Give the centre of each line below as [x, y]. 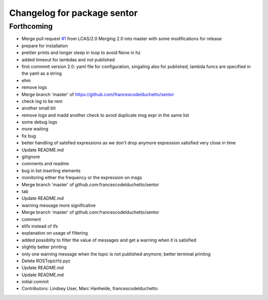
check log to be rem [42, 101]
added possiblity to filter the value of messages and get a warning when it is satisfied [109, 240]
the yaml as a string [42, 73]
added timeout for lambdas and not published [68, 60]
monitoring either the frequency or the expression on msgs [82, 178]
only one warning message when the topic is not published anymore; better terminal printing [116, 254]
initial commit [35, 282]
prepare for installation [45, 46]
